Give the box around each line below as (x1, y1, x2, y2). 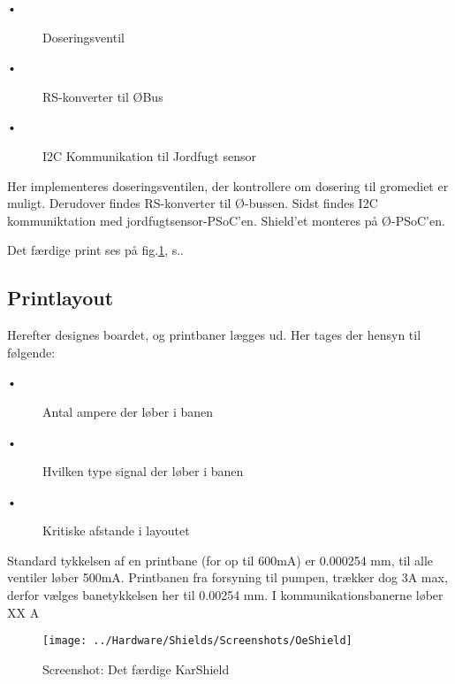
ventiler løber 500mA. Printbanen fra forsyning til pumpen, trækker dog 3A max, (7, 568, 448, 587)
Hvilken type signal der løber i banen (42, 462, 244, 480)
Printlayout (7, 284, 114, 311)
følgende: (7, 342, 56, 361)
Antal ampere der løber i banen (42, 402, 214, 420)
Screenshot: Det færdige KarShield (42, 659, 230, 678)
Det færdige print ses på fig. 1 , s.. (7, 241, 185, 259)
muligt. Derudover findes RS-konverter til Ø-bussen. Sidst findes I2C (7, 194, 378, 212)
